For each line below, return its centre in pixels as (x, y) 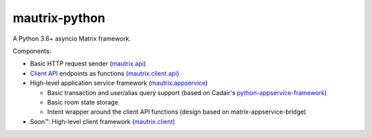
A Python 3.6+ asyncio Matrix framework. (72, 39)
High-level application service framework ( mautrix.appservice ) (119, 83)
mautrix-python (59, 18)
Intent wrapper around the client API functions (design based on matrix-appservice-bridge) (177, 112)
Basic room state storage (83, 102)
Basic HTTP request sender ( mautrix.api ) (88, 64)
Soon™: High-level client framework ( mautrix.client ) (103, 121)
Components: (32, 51)
